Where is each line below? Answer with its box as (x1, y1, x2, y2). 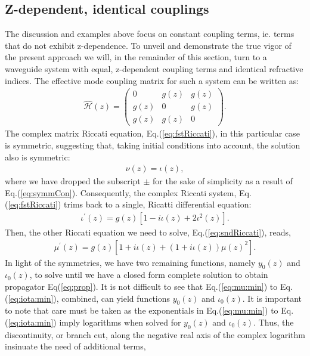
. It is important (242, 292, 302, 304)
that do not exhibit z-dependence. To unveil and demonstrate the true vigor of (5, 39, 292, 51)
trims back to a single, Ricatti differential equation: (64, 198, 252, 210)
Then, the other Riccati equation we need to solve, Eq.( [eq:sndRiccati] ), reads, (5, 225, 292, 238)
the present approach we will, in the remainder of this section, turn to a (5, 51, 267, 63)
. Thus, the (253, 315, 294, 328)
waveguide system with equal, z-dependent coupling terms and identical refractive (5, 62, 303, 75)
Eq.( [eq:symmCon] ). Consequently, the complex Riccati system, (5, 186, 237, 199)
